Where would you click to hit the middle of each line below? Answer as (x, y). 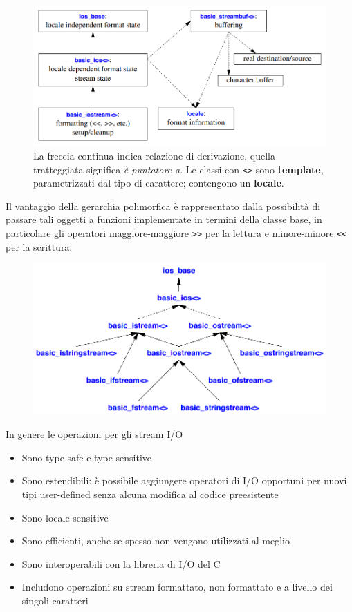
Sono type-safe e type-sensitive (87, 457)
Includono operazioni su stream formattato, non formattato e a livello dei (177, 587)
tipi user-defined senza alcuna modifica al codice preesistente (150, 494)
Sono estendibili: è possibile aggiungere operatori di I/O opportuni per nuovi (184, 480)
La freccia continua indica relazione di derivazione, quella (154, 156)
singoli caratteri (55, 601)
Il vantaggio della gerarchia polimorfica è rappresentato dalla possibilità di (163, 205)
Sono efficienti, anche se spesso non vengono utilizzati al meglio (156, 541)
